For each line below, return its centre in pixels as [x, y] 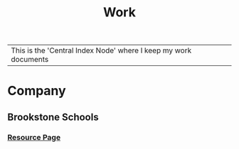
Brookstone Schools [53, 117]
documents [30, 60]
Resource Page [34, 137]
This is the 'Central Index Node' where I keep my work [101, 50]
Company [37, 91]
